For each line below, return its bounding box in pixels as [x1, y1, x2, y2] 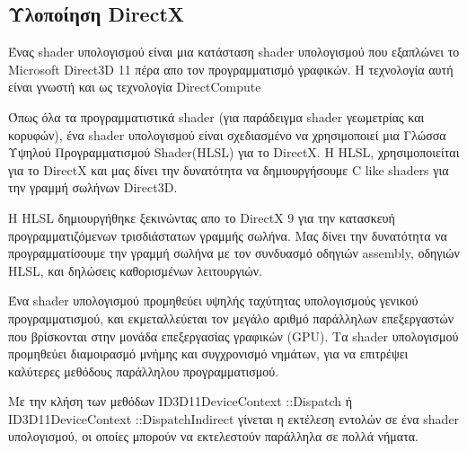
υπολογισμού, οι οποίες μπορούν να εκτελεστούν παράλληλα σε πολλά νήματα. [8, 427, 419, 446]
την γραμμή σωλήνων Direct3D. [8, 178, 178, 197]
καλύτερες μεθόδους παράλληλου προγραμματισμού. [8, 361, 279, 380]
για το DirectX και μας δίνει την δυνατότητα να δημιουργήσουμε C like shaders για [8, 160, 449, 179]
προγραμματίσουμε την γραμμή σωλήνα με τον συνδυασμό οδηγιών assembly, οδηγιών [8, 243, 460, 262]
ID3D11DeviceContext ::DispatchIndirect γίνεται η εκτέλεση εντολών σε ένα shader [8, 409, 460, 428]
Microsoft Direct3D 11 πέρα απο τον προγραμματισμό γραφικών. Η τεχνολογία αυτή [8, 59, 454, 78]
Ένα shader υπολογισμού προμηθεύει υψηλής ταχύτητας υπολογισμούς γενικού [8, 291, 419, 310]
